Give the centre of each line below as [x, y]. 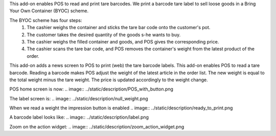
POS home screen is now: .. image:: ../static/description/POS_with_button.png [91, 89]
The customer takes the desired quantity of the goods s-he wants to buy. [104, 35]
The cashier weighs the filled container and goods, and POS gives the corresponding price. [123, 41]
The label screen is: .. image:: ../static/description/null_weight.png [79, 98]
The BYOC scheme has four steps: [46, 20]
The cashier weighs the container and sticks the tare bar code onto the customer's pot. [119, 28]
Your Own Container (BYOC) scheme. [49, 11]
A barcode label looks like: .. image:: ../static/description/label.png [79, 117]
